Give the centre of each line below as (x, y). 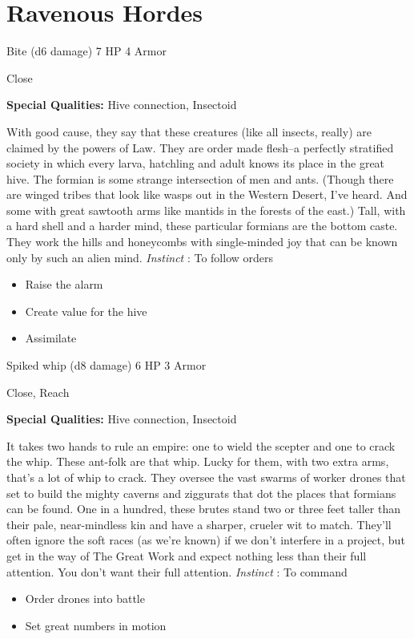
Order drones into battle (85, 599)
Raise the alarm (64, 284)
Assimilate (51, 338)
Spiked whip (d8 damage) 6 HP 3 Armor (107, 365)
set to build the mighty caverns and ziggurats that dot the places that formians (201, 493)
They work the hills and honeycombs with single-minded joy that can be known (202, 242)
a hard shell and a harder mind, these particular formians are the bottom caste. (202, 226)
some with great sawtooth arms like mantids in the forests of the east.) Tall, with (206, 210)
